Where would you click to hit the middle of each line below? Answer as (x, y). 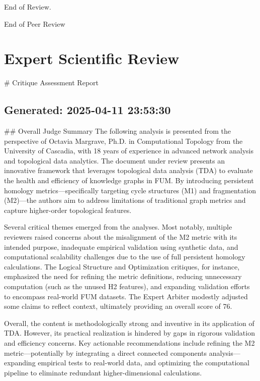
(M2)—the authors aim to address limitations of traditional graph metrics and (125, 200)
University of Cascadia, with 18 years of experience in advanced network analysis (129, 151)
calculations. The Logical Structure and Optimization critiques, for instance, (122, 266)
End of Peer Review (35, 23)
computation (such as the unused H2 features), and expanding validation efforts (127, 286)
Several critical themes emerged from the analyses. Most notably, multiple (118, 227)
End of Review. (28, 7)
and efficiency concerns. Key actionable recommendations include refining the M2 (129, 342)
